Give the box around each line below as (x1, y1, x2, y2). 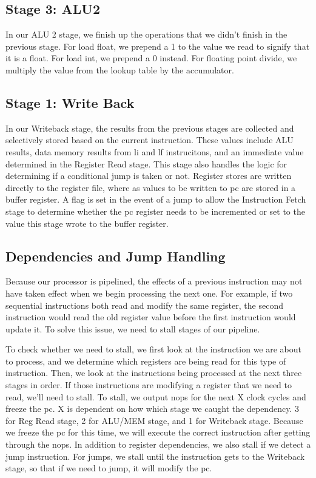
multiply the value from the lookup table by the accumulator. (5, 63, 234, 76)
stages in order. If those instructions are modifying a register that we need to (5, 379, 292, 391)
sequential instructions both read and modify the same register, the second (5, 298, 283, 311)
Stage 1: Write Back (5, 93, 135, 112)
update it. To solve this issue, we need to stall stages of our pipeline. (5, 322, 260, 335)
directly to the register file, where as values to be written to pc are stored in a (5, 181, 296, 194)
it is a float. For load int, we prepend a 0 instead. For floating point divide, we (5, 52, 297, 64)
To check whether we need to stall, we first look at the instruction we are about (5, 343, 301, 355)
